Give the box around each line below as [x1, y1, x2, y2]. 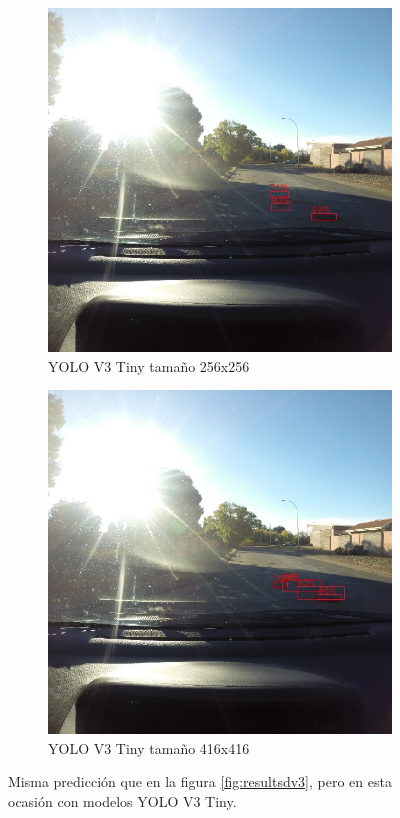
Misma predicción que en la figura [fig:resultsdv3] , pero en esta [8, 771, 392, 792]
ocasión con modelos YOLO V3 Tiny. [8, 790, 237, 811]
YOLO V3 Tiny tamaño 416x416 [48, 737, 250, 758]
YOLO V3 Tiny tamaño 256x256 [48, 355, 250, 376]
